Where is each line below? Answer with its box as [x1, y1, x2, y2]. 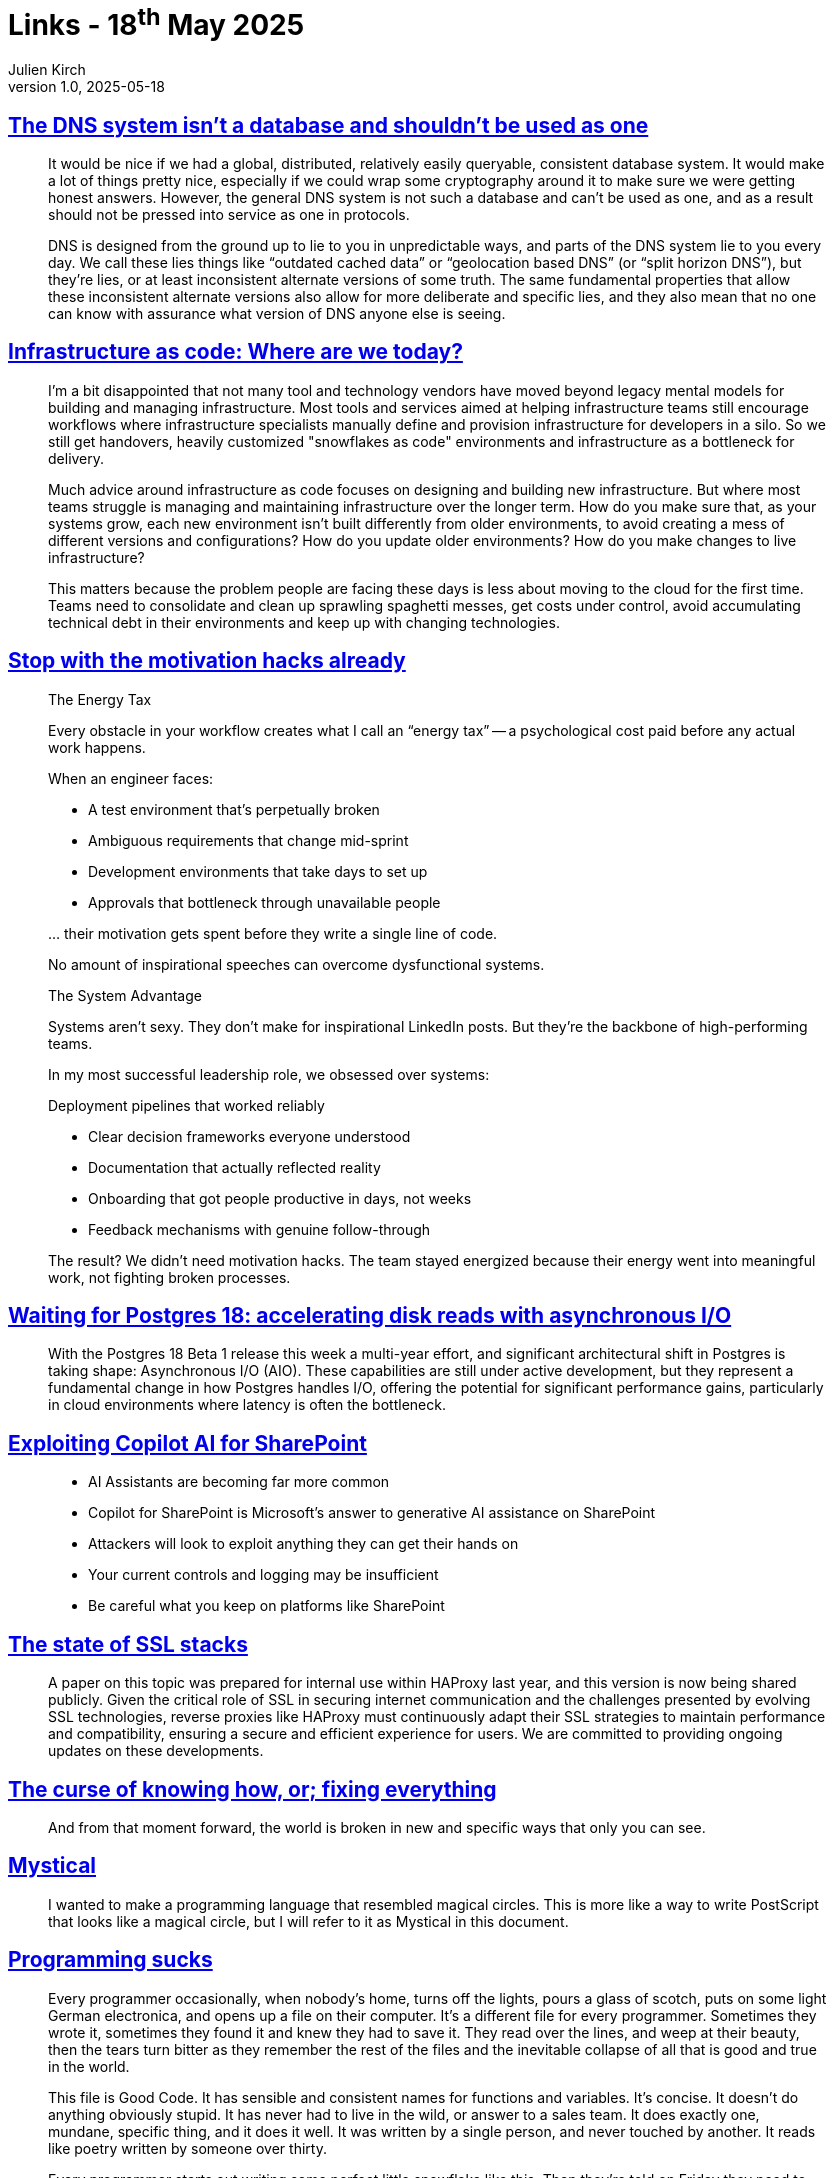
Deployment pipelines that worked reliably [48, 1096, 325, 1114]
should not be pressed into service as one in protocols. [48, 205, 410, 223]
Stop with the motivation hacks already [8, 648, 406, 674]
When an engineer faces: [48, 769, 214, 787]
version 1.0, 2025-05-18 [8, 78, 165, 96]
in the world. [48, 2057, 130, 2075]
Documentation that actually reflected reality [88, 1158, 381, 1176]
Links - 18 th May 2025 [8, 2, 305, 43]
